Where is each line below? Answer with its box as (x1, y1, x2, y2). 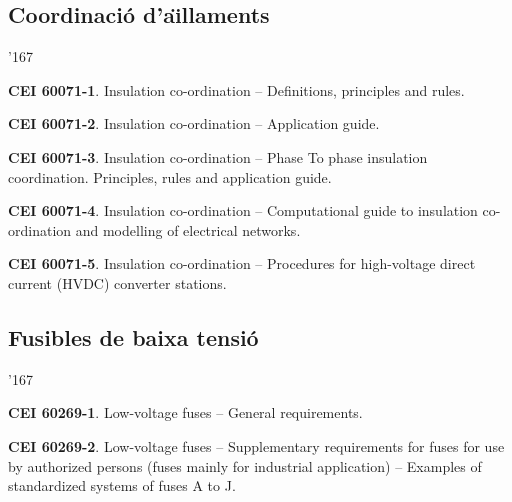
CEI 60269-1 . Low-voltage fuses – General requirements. (8, 402, 363, 423)
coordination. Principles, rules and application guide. (8, 166, 332, 187)
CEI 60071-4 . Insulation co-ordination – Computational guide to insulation (8, 200, 478, 221)
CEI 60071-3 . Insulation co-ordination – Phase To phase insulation (8, 146, 428, 167)
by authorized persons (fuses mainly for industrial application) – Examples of (8, 455, 482, 476)
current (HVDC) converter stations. (8, 272, 227, 293)
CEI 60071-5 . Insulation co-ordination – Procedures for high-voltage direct (8, 253, 476, 274)
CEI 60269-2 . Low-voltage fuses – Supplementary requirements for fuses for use (8, 435, 505, 456)
